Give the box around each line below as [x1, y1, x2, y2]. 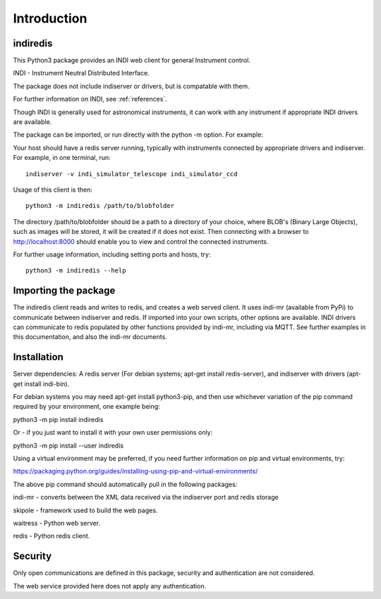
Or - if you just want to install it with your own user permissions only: [13, 428, 213, 437]
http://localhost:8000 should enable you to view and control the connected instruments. [13, 237, 269, 246]
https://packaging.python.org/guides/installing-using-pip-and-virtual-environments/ [13, 467, 258, 476]
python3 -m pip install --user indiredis [13, 441, 123, 450]
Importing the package [13, 285, 116, 297]
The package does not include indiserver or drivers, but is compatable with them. [13, 82, 250, 90]
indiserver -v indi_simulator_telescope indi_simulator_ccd [25, 170, 238, 178]
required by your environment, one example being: [13, 402, 160, 411]
